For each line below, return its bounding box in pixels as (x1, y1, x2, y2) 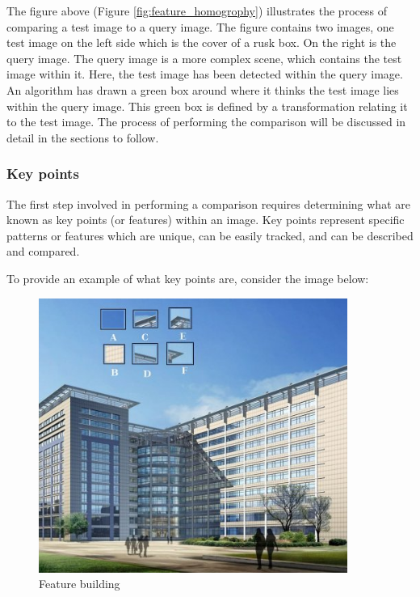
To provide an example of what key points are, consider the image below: (6, 269, 369, 286)
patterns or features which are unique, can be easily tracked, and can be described (6, 227, 414, 243)
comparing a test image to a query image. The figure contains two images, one (6, 18, 394, 35)
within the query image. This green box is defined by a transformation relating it (6, 97, 408, 114)
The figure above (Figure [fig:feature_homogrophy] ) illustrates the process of (6, 2, 387, 19)
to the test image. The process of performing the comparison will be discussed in (6, 113, 406, 130)
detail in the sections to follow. (6, 129, 159, 146)
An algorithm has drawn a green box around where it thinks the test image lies (6, 81, 399, 98)
